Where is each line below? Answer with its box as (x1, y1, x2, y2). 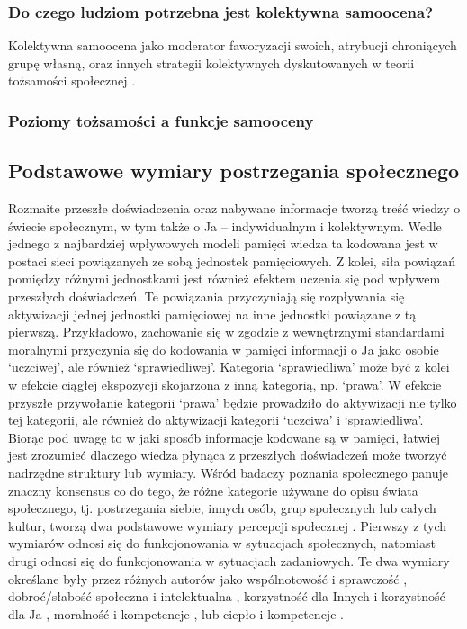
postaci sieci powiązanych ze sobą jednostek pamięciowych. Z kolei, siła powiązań (8, 251, 455, 270)
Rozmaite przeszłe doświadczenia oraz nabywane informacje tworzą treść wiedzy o (8, 199, 461, 218)
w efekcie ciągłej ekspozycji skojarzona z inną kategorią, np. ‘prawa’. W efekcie (8, 374, 442, 393)
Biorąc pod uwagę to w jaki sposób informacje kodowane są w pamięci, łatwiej (8, 427, 441, 446)
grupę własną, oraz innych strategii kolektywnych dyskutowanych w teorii (8, 53, 415, 72)
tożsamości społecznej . (8, 71, 136, 90)
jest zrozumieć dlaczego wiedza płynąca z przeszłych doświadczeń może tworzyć (8, 445, 447, 464)
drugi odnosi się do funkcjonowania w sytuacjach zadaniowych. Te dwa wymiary (8, 551, 450, 570)
